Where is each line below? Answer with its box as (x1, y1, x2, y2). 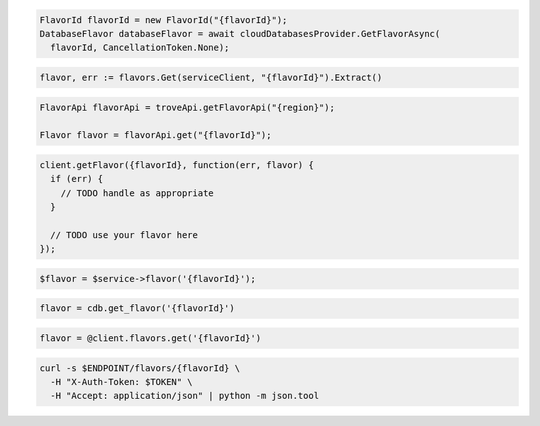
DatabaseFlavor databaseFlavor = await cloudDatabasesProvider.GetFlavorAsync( (39, 28, 441, 39)
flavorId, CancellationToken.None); (50, 42, 230, 54)
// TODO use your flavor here (50, 229, 199, 240)
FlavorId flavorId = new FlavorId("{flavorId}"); (39, 14, 288, 25)
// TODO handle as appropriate (60, 187, 214, 199)
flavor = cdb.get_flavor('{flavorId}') (39, 303, 235, 314)
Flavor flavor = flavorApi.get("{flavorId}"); (39, 130, 272, 141)
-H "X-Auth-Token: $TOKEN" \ (50, 376, 194, 387)
